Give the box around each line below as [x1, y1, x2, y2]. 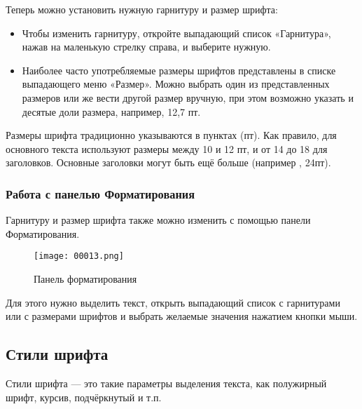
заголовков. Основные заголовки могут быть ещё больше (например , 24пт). [6, 155, 331, 170]
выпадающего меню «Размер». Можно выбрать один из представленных [22, 76, 330, 91]
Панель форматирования [34, 271, 137, 286]
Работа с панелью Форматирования [6, 185, 195, 202]
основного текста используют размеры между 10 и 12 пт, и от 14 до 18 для [6, 141, 328, 156]
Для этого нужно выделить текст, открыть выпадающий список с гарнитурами [6, 295, 340, 309]
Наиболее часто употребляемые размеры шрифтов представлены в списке [22, 62, 336, 77]
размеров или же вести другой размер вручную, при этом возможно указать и [22, 90, 354, 105]
